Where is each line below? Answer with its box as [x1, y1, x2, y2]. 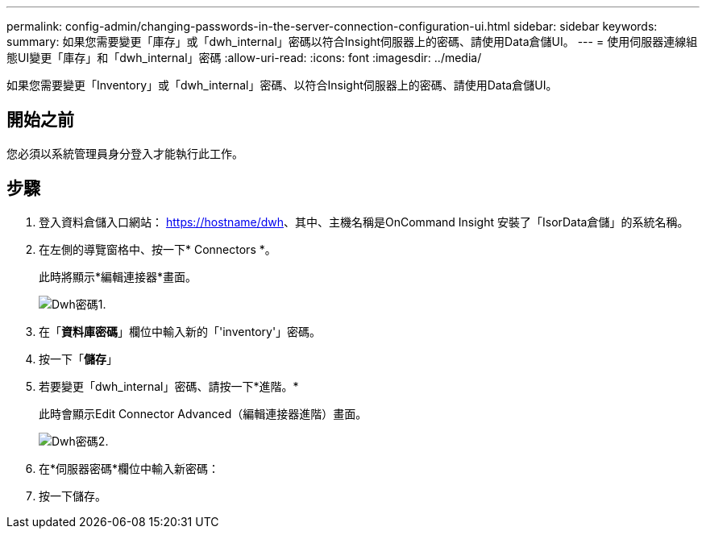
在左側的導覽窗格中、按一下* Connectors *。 [39, 242, 276, 256]
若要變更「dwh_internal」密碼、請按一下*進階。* [39, 379, 299, 393]
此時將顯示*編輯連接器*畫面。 [39, 269, 197, 284]
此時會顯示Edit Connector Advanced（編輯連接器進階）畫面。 [39, 406, 368, 421]
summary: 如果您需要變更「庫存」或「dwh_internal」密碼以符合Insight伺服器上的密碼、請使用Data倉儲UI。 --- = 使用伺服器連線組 [6, 35, 698, 48]
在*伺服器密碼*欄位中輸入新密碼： [39, 461, 220, 475]
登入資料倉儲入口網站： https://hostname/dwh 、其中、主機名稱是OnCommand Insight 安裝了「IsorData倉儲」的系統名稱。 [39, 214, 689, 229]
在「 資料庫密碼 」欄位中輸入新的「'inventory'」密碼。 [39, 324, 322, 338]
